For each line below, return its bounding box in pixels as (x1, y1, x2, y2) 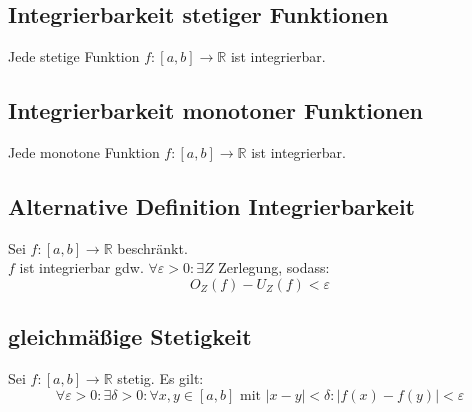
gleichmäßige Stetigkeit (8, 321, 252, 352)
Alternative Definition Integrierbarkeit (8, 190, 415, 221)
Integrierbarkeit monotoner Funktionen (8, 95, 423, 126)
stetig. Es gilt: (117, 368, 204, 389)
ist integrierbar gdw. (19, 257, 144, 278)
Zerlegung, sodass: (218, 257, 330, 278)
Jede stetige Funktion (8, 46, 140, 67)
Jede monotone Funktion (8, 142, 160, 162)
